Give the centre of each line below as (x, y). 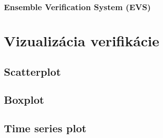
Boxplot (24, 100)
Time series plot (45, 128)
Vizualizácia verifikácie (82, 41)
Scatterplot (33, 71)
